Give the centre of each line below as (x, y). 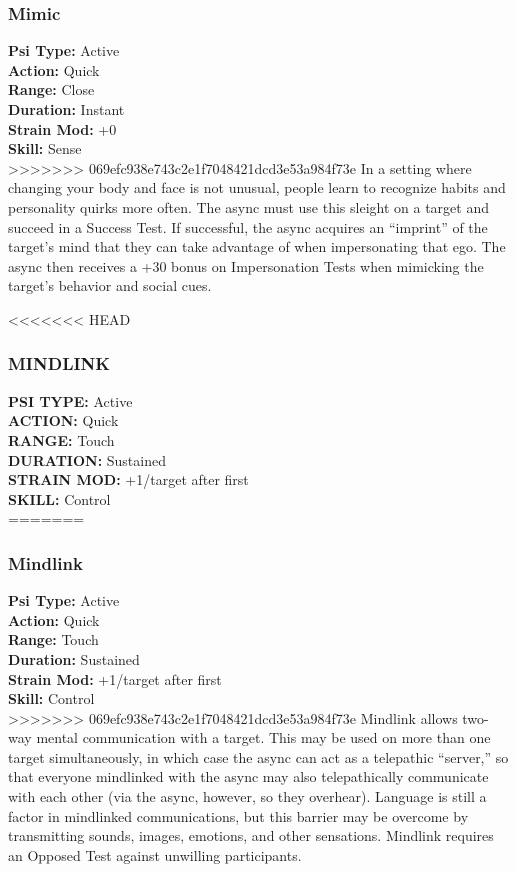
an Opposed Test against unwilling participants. (155, 854)
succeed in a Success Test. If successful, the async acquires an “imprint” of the (248, 226)
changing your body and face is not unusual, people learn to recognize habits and (257, 187)
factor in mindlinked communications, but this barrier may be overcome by (238, 815)
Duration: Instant (66, 109)
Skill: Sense (45, 148)
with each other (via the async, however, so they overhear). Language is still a (247, 796)
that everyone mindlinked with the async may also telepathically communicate (248, 776)
